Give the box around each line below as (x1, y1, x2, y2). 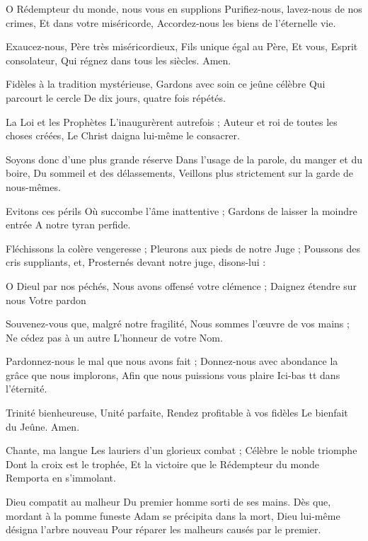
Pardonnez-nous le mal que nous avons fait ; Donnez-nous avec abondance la (6, 354, 338, 368)
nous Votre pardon (6, 292, 86, 307)
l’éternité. (6, 381, 47, 396)
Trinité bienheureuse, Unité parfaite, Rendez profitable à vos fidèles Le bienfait (6, 405, 348, 420)
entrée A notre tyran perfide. (6, 217, 131, 232)
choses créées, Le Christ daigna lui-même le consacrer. (6, 128, 240, 143)
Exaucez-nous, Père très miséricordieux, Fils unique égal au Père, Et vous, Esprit (6, 39, 358, 54)
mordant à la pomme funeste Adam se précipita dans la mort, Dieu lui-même (6, 508, 340, 523)
